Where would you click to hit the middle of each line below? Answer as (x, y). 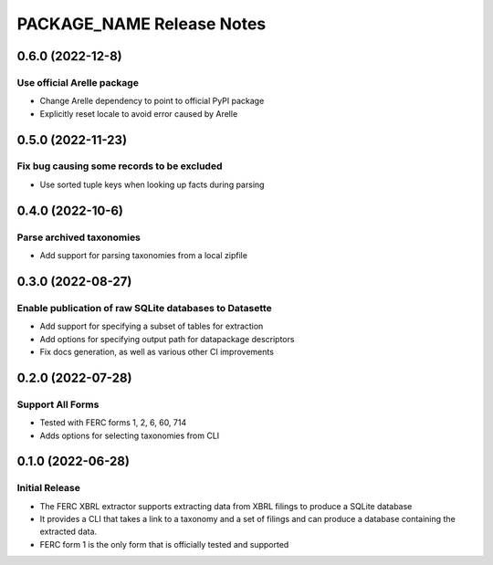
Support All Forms (58, 404)
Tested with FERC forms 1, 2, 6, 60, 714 (113, 423)
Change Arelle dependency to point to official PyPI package (152, 101)
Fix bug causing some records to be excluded (120, 166)
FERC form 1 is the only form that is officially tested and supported (164, 544)
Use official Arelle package (78, 82)
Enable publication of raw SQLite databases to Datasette (145, 308)
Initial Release (49, 488)
